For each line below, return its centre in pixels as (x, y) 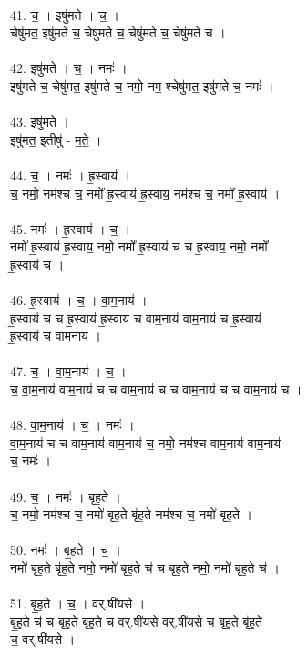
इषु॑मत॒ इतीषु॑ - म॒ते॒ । (56, 139)
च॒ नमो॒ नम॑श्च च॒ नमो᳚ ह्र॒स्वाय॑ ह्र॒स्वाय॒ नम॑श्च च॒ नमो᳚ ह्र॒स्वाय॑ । (145, 193)
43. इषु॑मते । (40, 122)
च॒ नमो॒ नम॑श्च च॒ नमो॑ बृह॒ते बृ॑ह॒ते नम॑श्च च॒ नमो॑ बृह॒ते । (131, 514)
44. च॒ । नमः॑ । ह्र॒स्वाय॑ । (71, 174)
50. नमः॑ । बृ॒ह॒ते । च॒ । (66, 550)
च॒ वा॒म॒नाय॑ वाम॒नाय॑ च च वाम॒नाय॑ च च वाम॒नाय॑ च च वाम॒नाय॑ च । (156, 389)
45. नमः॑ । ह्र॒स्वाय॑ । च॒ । (71, 228)
